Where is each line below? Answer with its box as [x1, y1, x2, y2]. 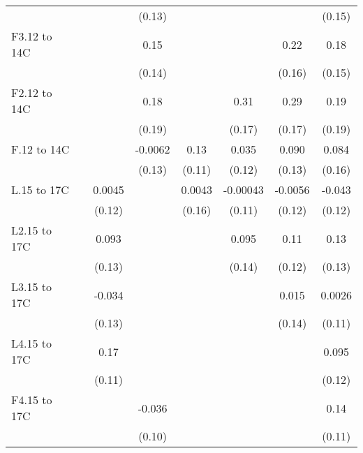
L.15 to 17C [11, 181, 69, 198]
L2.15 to [11, 222, 52, 238]
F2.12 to [11, 84, 52, 101]
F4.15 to [11, 392, 52, 408]
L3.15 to [11, 279, 52, 295]
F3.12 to [11, 28, 52, 44]
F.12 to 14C [11, 141, 70, 157]
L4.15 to [11, 335, 52, 351]
